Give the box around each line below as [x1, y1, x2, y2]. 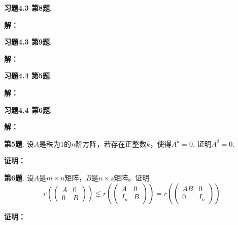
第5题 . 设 [4, 138, 34, 149]
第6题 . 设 [4, 172, 34, 183]
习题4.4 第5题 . [4, 70, 52, 81]
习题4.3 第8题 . [4, 3, 52, 13]
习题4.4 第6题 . [4, 104, 52, 115]
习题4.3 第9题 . [4, 36, 52, 47]
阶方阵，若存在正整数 [75, 138, 147, 149]
